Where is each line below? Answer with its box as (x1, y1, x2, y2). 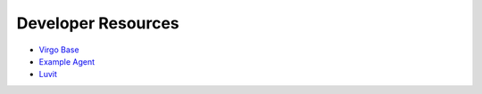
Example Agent (38, 56, 96, 67)
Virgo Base (38, 44, 79, 55)
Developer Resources (16, 13, 180, 33)
